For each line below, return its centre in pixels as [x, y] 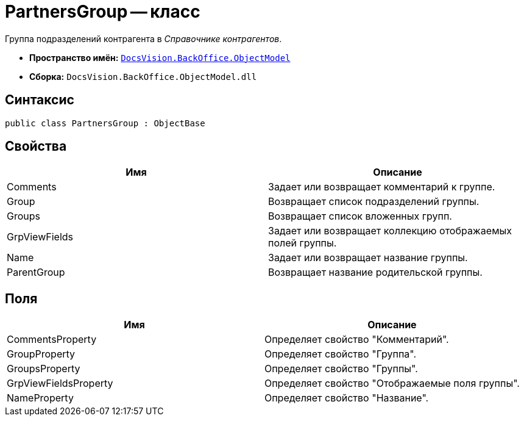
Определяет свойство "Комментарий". [356, 340]
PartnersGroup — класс [103, 12]
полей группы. [303, 243]
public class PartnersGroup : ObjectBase [105, 123]
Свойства [36, 146]
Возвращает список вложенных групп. [360, 216]
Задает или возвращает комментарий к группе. [382, 187]
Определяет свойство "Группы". [341, 369]
